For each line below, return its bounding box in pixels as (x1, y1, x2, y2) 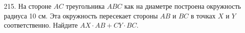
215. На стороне (4, 1, 52, 11)
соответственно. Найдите (4, 20, 78, 30)
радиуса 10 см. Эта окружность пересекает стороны (4, 10, 158, 20)
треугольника (66, 1, 105, 11)
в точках (190, 10, 216, 20)
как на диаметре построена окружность (124, 1, 241, 11)
